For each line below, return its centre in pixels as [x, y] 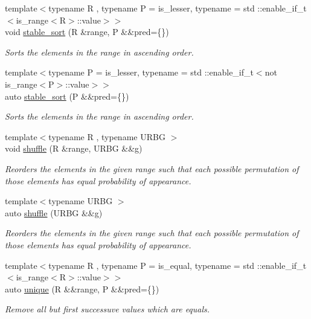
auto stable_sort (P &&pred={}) [67, 96]
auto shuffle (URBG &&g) [54, 212]
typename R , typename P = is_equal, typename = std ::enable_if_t [178, 265]
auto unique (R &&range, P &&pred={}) [82, 288]
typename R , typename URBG [107, 136]
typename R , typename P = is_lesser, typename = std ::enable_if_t [178, 8]
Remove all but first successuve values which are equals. [107, 309]
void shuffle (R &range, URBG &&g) [74, 148]
